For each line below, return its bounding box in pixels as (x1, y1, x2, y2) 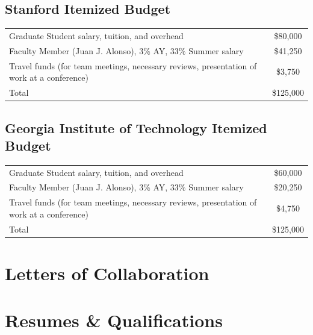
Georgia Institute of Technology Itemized (5, 118, 267, 137)
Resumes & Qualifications (5, 308, 223, 333)
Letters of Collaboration (5, 260, 209, 285)
